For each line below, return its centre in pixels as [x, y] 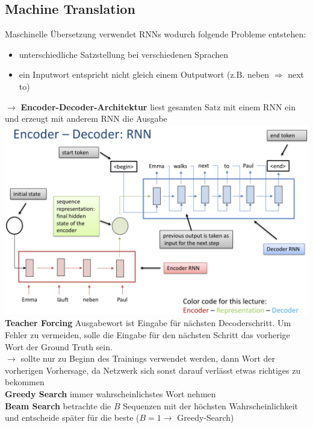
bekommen [25, 382]
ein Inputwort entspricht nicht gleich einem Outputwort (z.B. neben [144, 74]
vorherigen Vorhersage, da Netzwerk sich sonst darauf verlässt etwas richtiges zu [153, 370]
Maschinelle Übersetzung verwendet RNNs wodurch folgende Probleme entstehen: [156, 34]
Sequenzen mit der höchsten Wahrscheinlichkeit [211, 405]
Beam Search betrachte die [58, 405]
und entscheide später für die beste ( [72, 417]
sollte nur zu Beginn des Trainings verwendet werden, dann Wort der [148, 358]
